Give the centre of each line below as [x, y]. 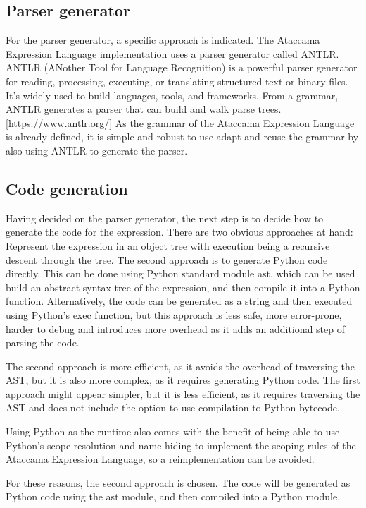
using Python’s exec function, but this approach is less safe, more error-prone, [174, 314]
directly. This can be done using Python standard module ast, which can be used [181, 273]
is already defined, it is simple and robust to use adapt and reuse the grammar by [182, 137]
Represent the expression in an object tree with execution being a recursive [168, 245]
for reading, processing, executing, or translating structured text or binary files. [177, 81]
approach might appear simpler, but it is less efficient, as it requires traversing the [183, 393]
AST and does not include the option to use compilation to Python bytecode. [173, 407]
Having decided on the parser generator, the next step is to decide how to [165, 218]
